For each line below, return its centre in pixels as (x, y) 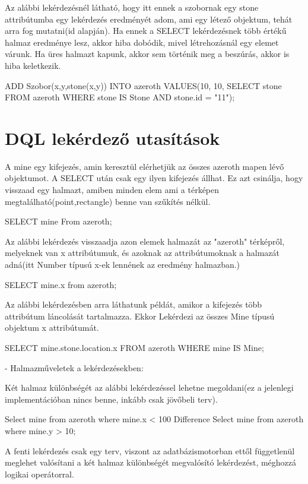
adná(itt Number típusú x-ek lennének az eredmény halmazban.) (123, 265)
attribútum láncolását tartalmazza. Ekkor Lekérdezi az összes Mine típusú (140, 316)
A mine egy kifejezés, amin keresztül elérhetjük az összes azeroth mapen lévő (145, 166)
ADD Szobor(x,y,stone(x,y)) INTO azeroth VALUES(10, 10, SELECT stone (143, 85)
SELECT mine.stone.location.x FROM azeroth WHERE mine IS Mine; (134, 347)
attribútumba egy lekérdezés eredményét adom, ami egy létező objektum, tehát (149, 19)
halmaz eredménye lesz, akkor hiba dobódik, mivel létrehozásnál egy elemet (142, 42)
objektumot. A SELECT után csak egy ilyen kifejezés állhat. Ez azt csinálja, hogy (154, 178)
